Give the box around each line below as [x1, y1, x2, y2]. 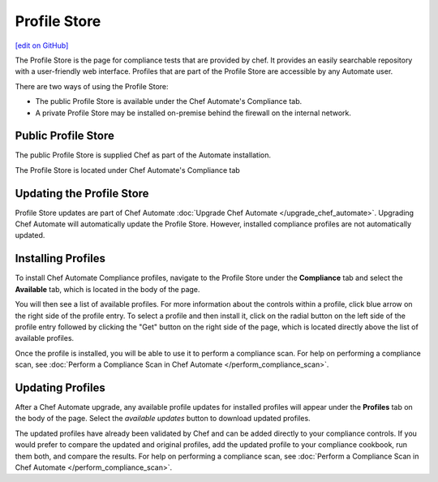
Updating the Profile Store [15, 187, 149, 200]
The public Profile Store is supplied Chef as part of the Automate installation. [15, 150, 272, 160]
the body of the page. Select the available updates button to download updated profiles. [15, 414, 311, 424]
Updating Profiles [15, 381, 105, 394]
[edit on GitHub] [15, 41, 69, 50]
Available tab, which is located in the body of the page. [15, 284, 200, 294]
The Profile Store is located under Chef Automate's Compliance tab [15, 165, 241, 174]
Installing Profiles [15, 252, 105, 265]
